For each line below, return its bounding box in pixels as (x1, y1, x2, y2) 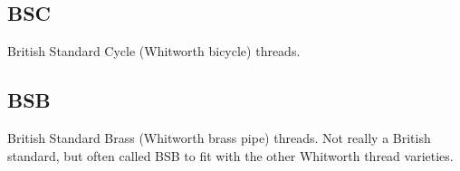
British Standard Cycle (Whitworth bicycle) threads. (7, 42, 301, 61)
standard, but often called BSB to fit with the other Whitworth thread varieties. (7, 146, 454, 165)
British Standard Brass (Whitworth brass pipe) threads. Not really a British (7, 128, 431, 147)
